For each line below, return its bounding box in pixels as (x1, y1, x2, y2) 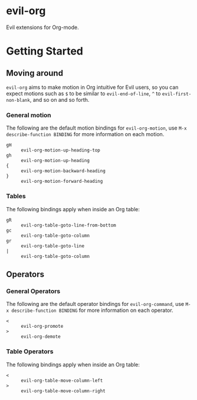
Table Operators (6, 347, 54, 356)
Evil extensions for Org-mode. (6, 24, 79, 31)
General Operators (6, 287, 61, 295)
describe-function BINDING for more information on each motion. (6, 131, 165, 138)
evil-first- (162, 91, 192, 97)
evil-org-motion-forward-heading (21, 179, 103, 185)
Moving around (6, 68, 64, 78)
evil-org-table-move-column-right (21, 388, 106, 394)
